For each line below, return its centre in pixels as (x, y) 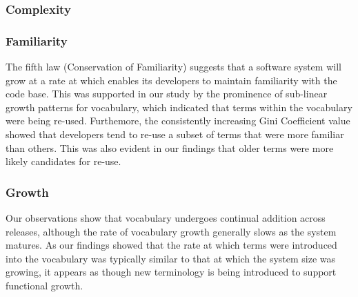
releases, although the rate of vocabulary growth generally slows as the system (171, 231)
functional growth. (44, 285)
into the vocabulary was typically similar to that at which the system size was (171, 258)
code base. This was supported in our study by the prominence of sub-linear (167, 94)
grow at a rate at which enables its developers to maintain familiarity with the (171, 80)
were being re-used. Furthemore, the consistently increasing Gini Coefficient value (178, 121)
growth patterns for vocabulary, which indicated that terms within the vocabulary (179, 107)
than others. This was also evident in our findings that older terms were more (170, 147)
